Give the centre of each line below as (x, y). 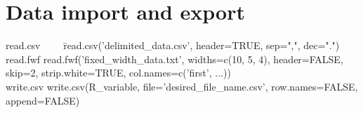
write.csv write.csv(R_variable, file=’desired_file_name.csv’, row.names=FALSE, (182, 86)
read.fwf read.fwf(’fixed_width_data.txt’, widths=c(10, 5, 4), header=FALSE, (174, 59)
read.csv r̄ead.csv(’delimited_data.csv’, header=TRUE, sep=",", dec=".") (173, 45)
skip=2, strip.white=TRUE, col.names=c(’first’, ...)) (118, 73)
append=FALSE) (43, 100)
